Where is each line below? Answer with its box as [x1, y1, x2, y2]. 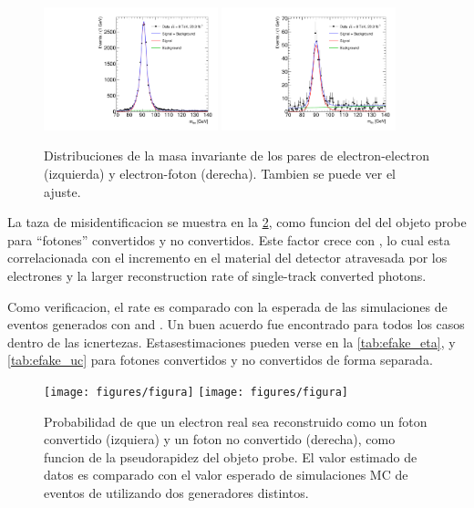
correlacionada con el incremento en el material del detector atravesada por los [7, 248, 448, 267]
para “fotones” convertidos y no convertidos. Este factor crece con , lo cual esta [7, 230, 450, 249]
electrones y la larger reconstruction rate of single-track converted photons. [7, 266, 427, 285]
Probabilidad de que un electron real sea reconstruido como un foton [44, 411, 428, 430]
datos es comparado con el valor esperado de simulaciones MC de [44, 465, 408, 484]
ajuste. [44, 181, 81, 201]
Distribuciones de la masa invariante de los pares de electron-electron [44, 146, 430, 165]
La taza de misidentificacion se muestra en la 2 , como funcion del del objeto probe [7, 213, 467, 232]
